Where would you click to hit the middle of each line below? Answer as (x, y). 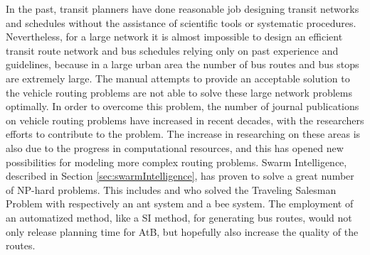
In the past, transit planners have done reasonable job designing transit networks (183, 9)
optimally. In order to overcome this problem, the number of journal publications (183, 106)
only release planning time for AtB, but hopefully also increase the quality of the (182, 231)
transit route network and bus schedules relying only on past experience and (172, 50)
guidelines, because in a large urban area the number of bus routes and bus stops (183, 64)
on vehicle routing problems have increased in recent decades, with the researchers (185, 120)
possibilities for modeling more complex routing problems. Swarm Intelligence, (176, 162)
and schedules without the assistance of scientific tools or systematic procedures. (181, 22)
